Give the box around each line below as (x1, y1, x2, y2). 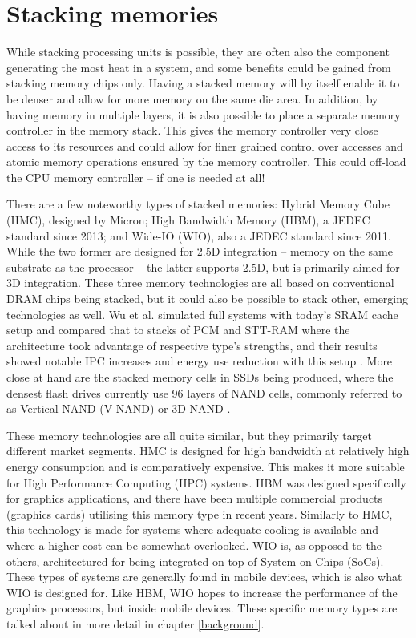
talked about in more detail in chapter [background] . (6, 615, 265, 632)
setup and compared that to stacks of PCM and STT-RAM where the (6, 321, 350, 338)
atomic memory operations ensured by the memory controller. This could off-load (6, 153, 406, 170)
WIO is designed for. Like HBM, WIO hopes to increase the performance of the (6, 583, 398, 600)
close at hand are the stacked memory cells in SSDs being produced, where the (6, 369, 394, 385)
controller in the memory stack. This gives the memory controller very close (6, 122, 378, 139)
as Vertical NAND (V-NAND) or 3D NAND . (6, 400, 231, 417)
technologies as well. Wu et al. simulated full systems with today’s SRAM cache (6, 305, 398, 322)
